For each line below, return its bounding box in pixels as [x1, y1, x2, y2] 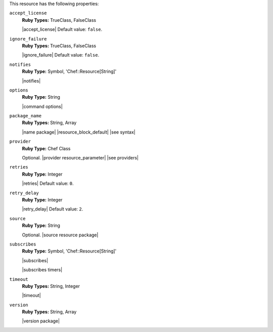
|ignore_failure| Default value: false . [22, 52, 100, 58]
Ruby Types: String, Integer [22, 283, 80, 289]
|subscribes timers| [22, 267, 63, 273]
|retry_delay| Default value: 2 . [22, 206, 83, 212]
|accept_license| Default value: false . [22, 26, 103, 32]
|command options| [22, 103, 63, 109]
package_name [9, 113, 42, 119]
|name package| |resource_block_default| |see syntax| [22, 129, 136, 135]
